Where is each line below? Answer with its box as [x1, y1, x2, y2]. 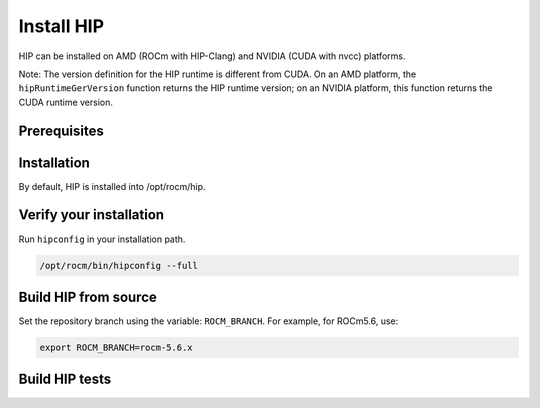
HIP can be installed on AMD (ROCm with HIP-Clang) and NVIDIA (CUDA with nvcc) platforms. [18, 50, 406, 62]
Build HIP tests [18, 371, 112, 388]
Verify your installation [18, 206, 165, 224]
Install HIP [18, 15, 105, 37]
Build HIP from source [18, 288, 157, 305]
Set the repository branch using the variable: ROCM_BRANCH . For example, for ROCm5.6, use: [18, 315, 399, 327]
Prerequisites [18, 122, 104, 139]
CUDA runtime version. [18, 96, 114, 108]
